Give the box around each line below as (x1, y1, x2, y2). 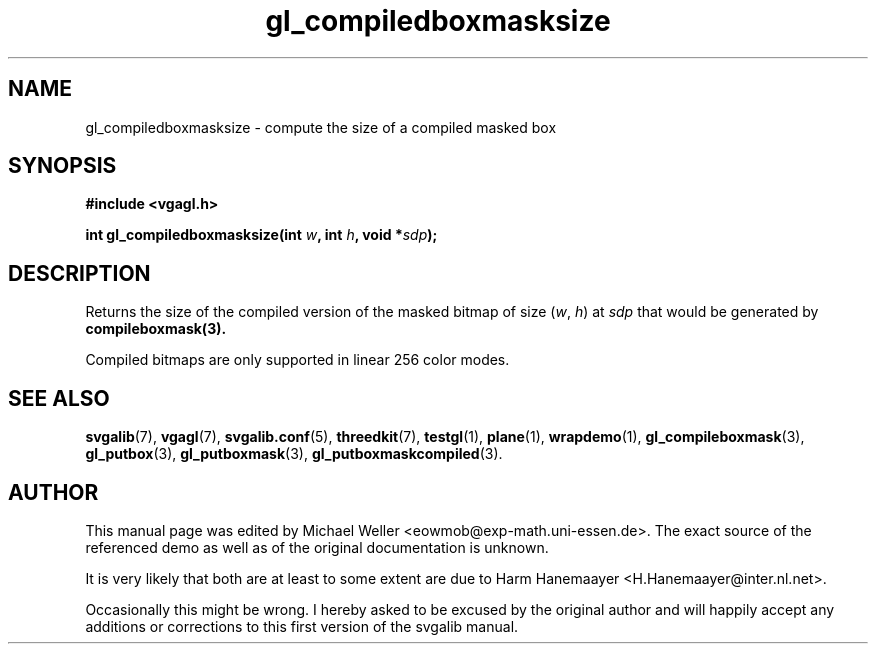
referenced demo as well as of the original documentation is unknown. (85, 538, 549, 556)
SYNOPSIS (8, 153, 117, 179)
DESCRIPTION (8, 260, 151, 286)
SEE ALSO (8, 385, 110, 411)
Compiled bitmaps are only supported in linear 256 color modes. (85, 351, 510, 369)
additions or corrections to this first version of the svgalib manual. (85, 617, 519, 635)
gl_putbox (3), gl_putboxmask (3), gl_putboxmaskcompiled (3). (85, 445, 503, 463)
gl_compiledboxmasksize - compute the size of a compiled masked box (85, 118, 557, 136)
